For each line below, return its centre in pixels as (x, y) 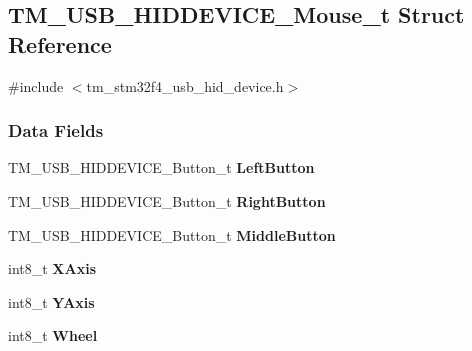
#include (36, 85)
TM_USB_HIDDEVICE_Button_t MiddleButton (172, 234)
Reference (60, 43)
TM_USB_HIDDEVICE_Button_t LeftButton (161, 167)
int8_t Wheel (53, 335)
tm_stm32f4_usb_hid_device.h (185, 85)
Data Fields (56, 130)
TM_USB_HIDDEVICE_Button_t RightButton (167, 201)
